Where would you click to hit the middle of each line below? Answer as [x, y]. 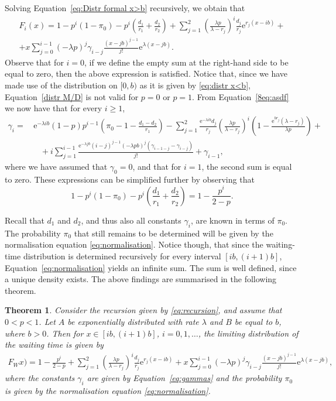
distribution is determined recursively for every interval [122, 256]
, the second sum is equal [247, 167]
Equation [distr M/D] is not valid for [72, 96]
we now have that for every [54, 108]
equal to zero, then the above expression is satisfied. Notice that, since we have [146, 73]
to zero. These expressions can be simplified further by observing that [130, 179]
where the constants [40, 378]
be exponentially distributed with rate [133, 321]
